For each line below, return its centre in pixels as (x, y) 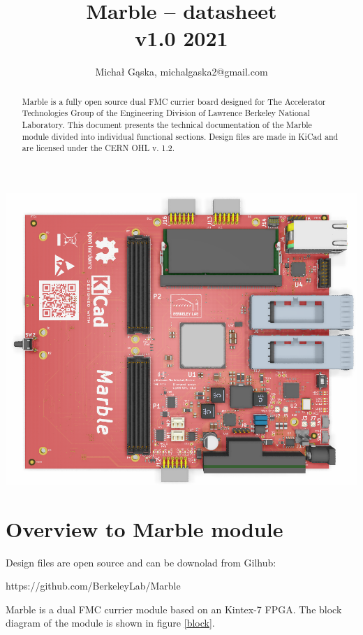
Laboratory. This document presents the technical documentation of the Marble (167, 125)
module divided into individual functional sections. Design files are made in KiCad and (180, 136)
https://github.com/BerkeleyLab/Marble (93, 586)
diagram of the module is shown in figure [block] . (110, 623)
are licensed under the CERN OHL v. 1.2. (98, 148)
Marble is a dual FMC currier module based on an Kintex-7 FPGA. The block (174, 609)
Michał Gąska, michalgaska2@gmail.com (181, 72)
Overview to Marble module (145, 528)
